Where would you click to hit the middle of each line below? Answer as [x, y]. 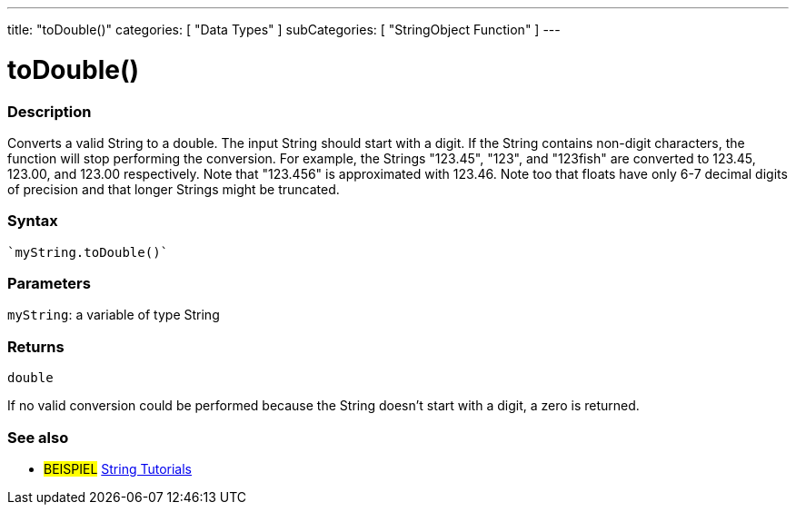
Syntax [33, 221]
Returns [36, 346]
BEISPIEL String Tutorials [118, 468]
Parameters [49, 283]
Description [50, 111]
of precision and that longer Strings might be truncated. [174, 189]
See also [38, 437]
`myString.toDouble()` [88, 252]
